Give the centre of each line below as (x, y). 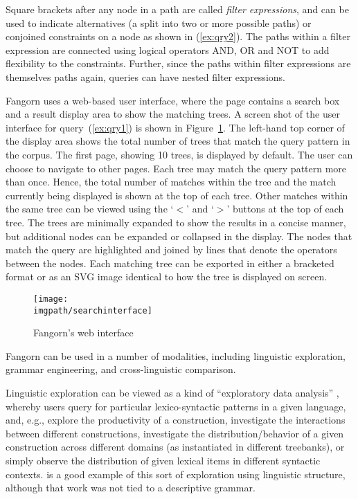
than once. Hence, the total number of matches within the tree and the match (171, 182)
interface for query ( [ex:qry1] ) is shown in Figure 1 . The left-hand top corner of (175, 127)
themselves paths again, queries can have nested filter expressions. (145, 76)
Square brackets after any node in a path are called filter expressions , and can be (177, 9)
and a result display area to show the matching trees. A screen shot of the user (173, 114)
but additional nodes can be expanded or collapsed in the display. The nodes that (179, 236)
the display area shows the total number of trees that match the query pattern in (178, 141)
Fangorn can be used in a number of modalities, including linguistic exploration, (176, 355)
